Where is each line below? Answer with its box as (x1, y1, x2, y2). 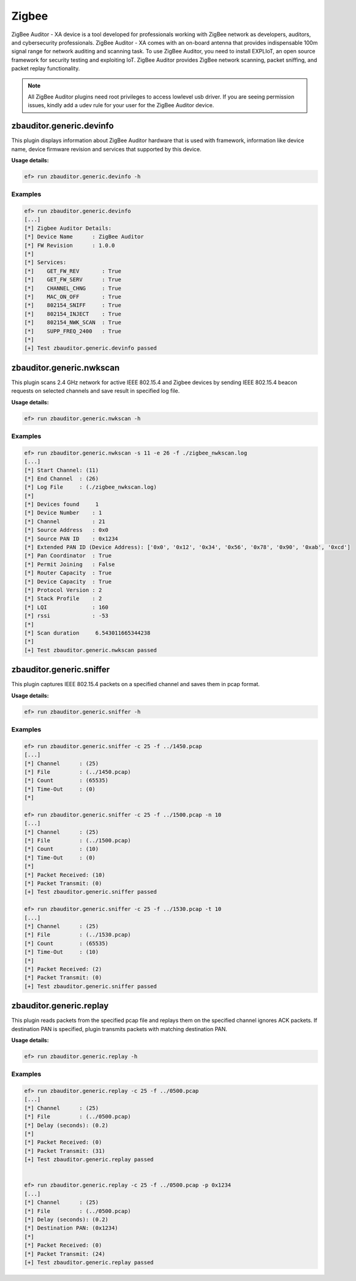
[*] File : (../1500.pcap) (24, 837, 131, 844)
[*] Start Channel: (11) (24, 466, 99, 474)
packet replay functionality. (11, 65, 80, 72)
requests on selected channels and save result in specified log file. (11, 387, 180, 395)
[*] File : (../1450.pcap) (24, 768, 131, 775)
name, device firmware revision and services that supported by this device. (11, 145, 202, 153)
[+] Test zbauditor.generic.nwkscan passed (24, 646, 157, 654)
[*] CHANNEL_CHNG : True (24, 285, 122, 292)
